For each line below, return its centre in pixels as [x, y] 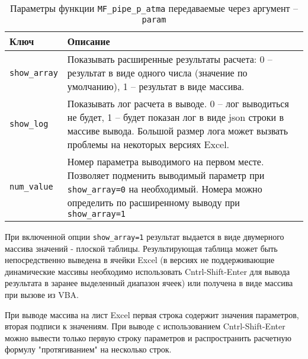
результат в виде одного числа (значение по [157, 73]
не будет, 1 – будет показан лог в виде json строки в [175, 117]
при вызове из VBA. [42, 295]
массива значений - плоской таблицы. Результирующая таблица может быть [141, 248]
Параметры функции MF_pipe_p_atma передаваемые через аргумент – [154, 8]
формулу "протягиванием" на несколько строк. [88, 349]
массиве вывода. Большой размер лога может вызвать [178, 131]
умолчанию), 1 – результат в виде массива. [156, 86]
